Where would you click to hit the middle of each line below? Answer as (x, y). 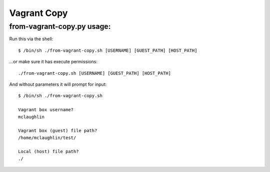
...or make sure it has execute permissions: (53, 62)
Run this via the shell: (31, 39)
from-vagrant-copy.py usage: (60, 26)
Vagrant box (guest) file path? (58, 131)
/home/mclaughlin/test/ (47, 138)
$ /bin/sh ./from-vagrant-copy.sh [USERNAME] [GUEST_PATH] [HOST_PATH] (108, 50)
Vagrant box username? (46, 110)
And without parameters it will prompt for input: (58, 84)
